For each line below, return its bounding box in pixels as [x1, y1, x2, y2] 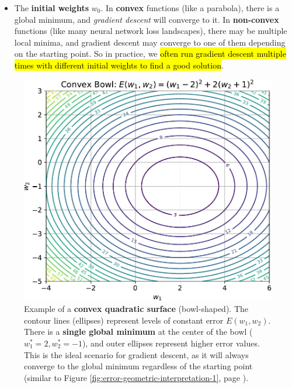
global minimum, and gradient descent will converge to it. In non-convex [14, 13, 279, 25]
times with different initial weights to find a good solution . [14, 59, 224, 71]
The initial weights [14, 2, 89, 13]
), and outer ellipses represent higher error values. [82, 337, 260, 349]
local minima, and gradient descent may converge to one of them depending [14, 36, 286, 48]
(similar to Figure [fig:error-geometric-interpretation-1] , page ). [24, 371, 249, 383]
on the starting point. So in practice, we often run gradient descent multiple [14, 47, 286, 60]
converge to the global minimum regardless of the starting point [24, 360, 253, 372]
